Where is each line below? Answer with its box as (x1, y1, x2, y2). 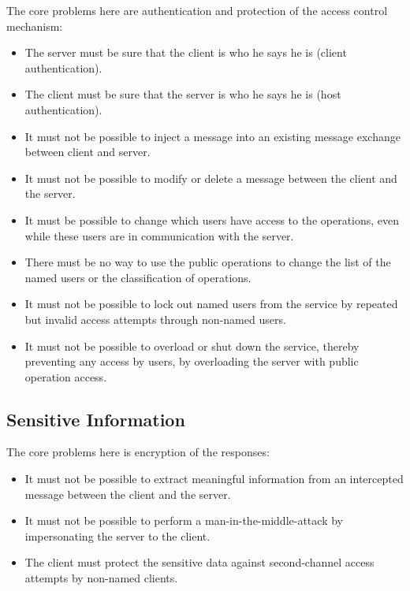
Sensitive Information (6, 407, 185, 431)
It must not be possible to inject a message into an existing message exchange (24, 128, 401, 144)
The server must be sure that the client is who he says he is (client (24, 44, 347, 61)
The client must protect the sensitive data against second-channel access (24, 554, 375, 571)
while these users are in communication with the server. (24, 227, 294, 243)
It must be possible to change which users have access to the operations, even (24, 211, 400, 228)
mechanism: (6, 17, 63, 34)
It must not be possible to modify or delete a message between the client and (24, 169, 397, 186)
